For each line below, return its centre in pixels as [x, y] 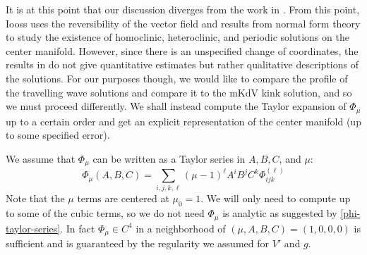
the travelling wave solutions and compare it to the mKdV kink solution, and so [179, 92]
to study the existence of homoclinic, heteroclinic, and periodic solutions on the [178, 37]
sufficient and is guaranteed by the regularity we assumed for [138, 243]
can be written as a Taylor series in [169, 158]
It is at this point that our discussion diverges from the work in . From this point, [183, 9]
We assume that [41, 158]
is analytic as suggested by [280, 213]
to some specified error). [58, 135]
